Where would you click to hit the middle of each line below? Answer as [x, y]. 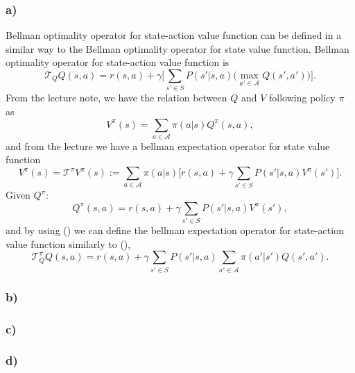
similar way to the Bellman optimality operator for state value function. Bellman [177, 48]
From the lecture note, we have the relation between [116, 98]
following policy [302, 98]
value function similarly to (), [68, 243]
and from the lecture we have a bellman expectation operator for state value [168, 146]
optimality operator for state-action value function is [118, 62]
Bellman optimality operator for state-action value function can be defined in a [174, 35]
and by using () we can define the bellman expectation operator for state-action [175, 230]
